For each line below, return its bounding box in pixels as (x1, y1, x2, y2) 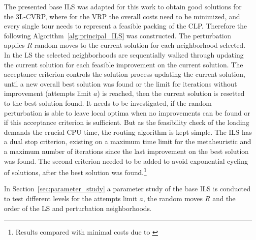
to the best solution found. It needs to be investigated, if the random (4, 97, 212, 108)
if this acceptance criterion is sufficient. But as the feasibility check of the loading (4, 117, 250, 127)
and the (212, 193, 236, 203)
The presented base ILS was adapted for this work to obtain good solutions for (4, 1, 242, 11)
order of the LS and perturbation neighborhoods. (4, 203, 152, 213)
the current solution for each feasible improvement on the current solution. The (4, 59, 243, 69)
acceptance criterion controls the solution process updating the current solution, (4, 69, 245, 79)
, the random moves (143, 193, 203, 203)
